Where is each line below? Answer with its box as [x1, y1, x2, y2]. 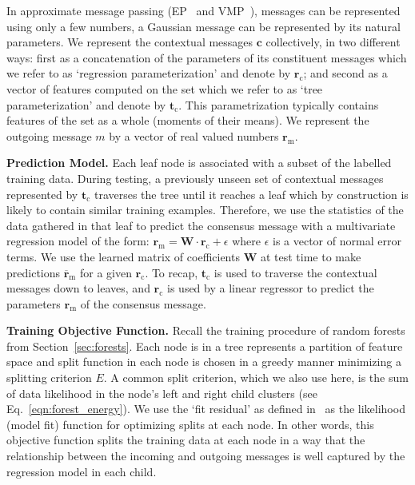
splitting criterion [6, 369, 92, 386]
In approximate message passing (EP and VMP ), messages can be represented [6, 2, 401, 18]
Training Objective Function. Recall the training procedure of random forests [6, 322, 405, 339]
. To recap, [145, 264, 198, 280]
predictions [6, 264, 61, 280]
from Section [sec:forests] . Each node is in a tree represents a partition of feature [6, 337, 403, 354]
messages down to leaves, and [6, 280, 150, 296]
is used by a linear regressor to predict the [167, 280, 374, 296]
